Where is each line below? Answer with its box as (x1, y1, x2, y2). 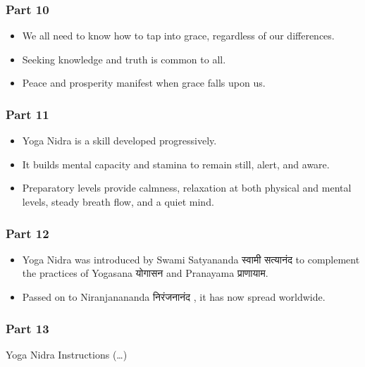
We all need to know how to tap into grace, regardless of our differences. (22, 28, 335, 43)
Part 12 (6, 224, 49, 242)
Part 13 (6, 319, 49, 337)
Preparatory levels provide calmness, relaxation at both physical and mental (22, 180, 352, 195)
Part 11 (6, 105, 49, 123)
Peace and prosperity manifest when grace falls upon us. (22, 75, 266, 90)
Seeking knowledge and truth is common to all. (22, 51, 226, 66)
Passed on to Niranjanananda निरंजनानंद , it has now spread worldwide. (22, 290, 326, 304)
